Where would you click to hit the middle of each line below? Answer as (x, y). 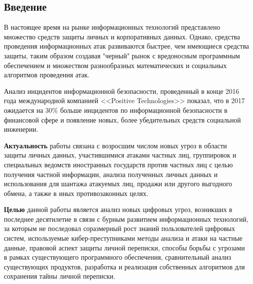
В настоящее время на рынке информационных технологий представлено (112, 27)
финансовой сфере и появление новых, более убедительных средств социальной (123, 119)
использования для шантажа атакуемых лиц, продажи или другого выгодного (118, 184)
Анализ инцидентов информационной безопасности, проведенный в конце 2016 (122, 91)
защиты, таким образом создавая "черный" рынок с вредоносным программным (122, 55)
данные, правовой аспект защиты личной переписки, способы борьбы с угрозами (125, 247)
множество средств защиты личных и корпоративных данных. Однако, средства (122, 36)
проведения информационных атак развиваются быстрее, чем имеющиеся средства (126, 46)
